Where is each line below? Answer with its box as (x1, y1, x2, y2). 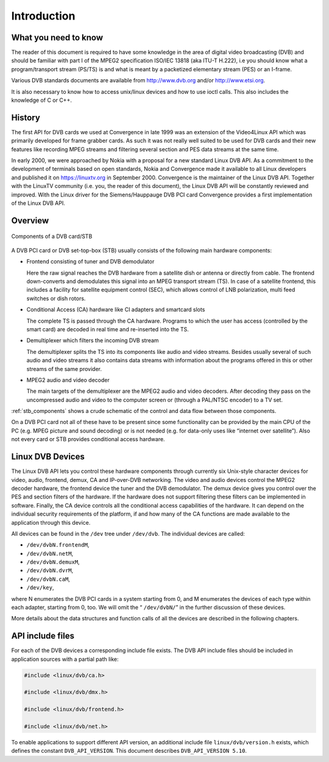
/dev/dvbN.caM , (26, 575, 70, 583)
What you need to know (11, 32, 104, 43)
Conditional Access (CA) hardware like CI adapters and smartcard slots (26, 306, 205, 314)
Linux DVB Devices (11, 451, 85, 462)
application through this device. (11, 519, 91, 526)
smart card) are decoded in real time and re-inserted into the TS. (26, 325, 189, 332)
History (11, 112, 41, 123)
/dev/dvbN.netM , (26, 550, 74, 557)
